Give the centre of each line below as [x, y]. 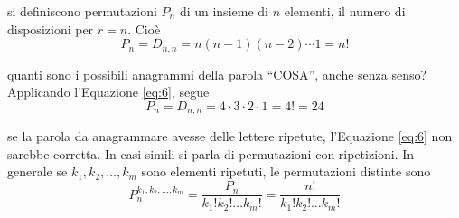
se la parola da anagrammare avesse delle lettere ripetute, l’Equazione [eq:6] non [230, 136]
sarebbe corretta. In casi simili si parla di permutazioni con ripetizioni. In [211, 153]
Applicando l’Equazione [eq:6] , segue [108, 92]
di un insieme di [224, 11]
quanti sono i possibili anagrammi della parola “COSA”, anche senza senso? [217, 74]
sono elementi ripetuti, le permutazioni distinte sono [286, 171]
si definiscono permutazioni [82, 11]
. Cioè [144, 28]
